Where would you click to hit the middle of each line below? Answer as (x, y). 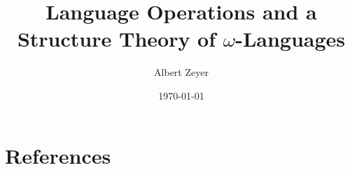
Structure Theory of (117, 39)
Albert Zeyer (181, 72)
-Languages (290, 39)
